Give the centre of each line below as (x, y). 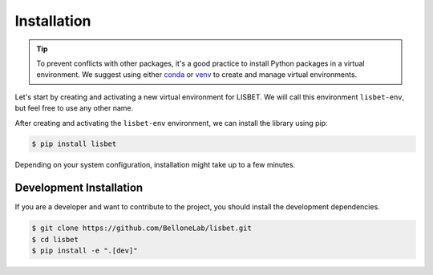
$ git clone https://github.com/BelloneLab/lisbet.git (142, 228)
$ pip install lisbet (74, 144)
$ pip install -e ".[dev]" (85, 251)
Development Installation (79, 188)
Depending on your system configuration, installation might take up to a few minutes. (155, 165)
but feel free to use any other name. (74, 108)
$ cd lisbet (55, 239)
